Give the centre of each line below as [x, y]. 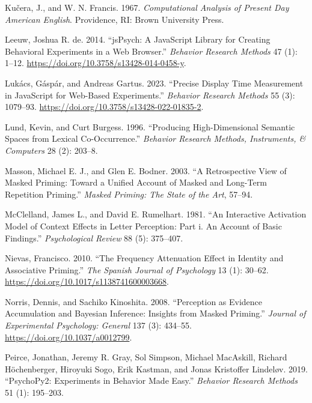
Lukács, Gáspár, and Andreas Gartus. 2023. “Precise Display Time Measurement [154, 83]
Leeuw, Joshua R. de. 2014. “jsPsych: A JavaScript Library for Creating [138, 39]
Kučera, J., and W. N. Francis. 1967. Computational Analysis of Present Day [147, 7]
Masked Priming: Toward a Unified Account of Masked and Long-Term [136, 182]
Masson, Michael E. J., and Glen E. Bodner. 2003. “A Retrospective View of [146, 170]
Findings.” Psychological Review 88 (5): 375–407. [94, 238]
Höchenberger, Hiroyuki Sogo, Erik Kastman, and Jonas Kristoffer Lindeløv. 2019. [156, 368]
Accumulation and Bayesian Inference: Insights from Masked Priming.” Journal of [155, 313]
